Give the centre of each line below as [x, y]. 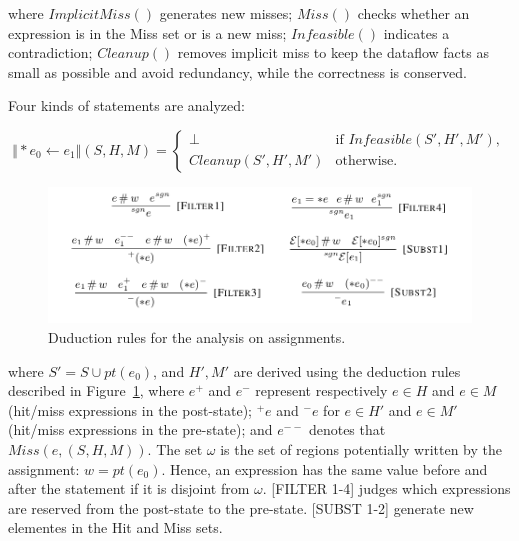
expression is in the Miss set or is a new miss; [147, 32]
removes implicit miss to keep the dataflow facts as [333, 52]
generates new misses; [226, 13]
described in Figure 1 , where [96, 390]
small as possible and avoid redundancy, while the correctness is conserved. [237, 71]
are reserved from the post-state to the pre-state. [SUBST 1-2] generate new [241, 507]
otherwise [364, 161]
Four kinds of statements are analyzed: [126, 105]
